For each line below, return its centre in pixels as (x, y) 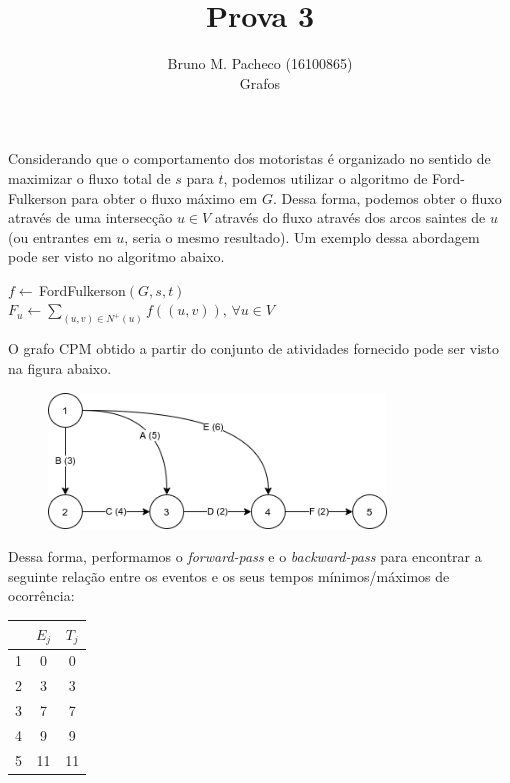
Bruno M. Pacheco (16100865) (260, 63)
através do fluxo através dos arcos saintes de (350, 217)
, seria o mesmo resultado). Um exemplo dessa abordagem (302, 236)
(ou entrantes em (60, 236)
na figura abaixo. (60, 367)
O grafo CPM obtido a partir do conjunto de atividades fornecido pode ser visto (254, 348)
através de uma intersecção (90, 217)
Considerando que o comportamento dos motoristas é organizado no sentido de (249, 158)
